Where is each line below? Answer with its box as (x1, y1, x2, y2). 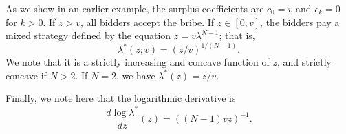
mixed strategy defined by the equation (6, 28, 171, 42)
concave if (6, 68, 47, 82)
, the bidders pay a (260, 14, 340, 29)
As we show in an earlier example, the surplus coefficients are (6, 1, 264, 15)
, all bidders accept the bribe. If (80, 14, 215, 29)
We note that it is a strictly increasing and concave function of (6, 55, 270, 69)
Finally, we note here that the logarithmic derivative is (6, 91, 236, 105)
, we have (116, 68, 155, 82)
